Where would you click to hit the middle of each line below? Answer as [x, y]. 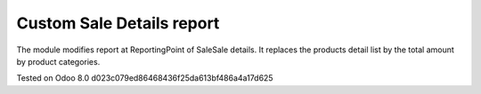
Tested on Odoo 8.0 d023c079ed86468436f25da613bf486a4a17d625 [145, 78]
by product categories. [58, 61]
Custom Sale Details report [118, 23]
